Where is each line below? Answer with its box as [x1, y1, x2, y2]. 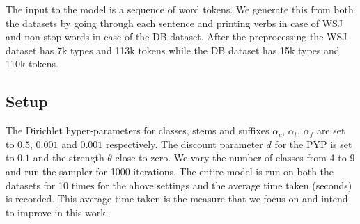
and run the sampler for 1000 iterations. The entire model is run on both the [6, 163, 334, 178]
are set [316, 123, 345, 138]
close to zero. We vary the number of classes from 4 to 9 [115, 150, 355, 165]
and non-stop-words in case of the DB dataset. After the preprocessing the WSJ [6, 29, 347, 44]
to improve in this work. [6, 205, 109, 219]
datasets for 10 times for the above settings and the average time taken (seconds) [6, 177, 352, 192]
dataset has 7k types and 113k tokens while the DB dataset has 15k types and [6, 42, 340, 57]
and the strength [33, 150, 104, 165]
